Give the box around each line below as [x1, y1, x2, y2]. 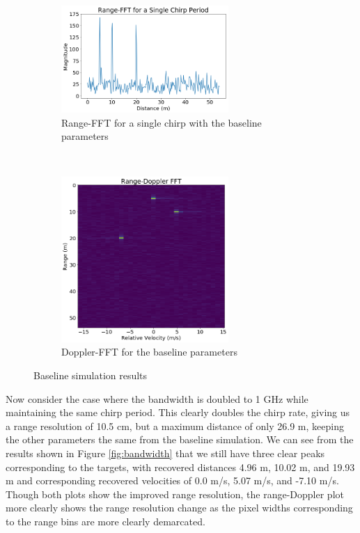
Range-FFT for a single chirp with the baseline [61, 115, 262, 129]
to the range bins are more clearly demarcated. [6, 514, 205, 528]
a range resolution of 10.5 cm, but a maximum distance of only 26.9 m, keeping [6, 418, 344, 433]
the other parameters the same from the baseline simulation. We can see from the [6, 432, 354, 447]
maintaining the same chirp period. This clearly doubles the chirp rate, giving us [6, 405, 350, 420]
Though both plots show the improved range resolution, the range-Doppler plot [6, 486, 344, 501]
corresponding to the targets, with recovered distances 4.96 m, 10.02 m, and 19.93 [6, 459, 355, 474]
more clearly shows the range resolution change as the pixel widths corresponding [6, 500, 353, 515]
